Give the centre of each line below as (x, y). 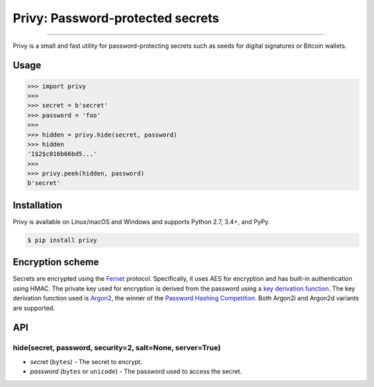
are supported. (34, 308)
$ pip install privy (62, 240)
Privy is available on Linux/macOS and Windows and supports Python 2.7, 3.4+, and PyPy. (141, 221)
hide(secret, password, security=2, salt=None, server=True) (117, 348)
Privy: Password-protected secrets (116, 18)
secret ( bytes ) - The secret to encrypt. (86, 361)
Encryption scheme (56, 263)
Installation (37, 205)
